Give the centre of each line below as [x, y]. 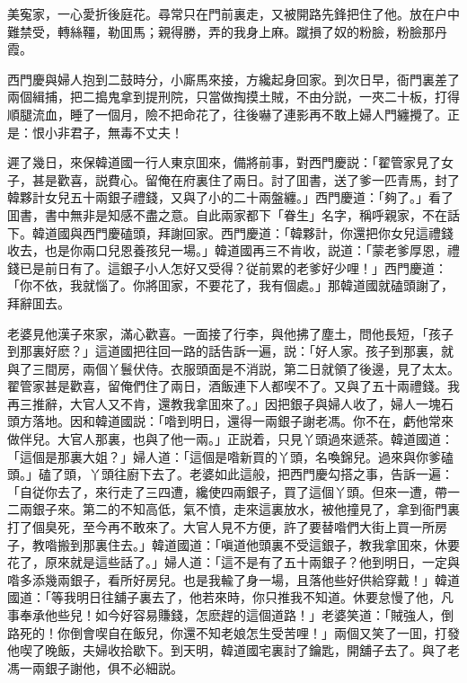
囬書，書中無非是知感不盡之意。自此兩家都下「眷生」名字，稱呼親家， [215, 214]
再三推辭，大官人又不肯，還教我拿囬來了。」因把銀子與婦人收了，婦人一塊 [224, 403]
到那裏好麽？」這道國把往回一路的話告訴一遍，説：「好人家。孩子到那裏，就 [230, 351]
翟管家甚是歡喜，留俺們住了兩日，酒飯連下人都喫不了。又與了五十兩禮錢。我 [233, 386]
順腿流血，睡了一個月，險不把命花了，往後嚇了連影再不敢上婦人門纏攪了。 [227, 114]
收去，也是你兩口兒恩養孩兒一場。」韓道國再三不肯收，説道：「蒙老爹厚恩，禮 [233, 250]
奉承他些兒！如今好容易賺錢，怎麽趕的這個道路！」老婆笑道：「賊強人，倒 [236, 615]
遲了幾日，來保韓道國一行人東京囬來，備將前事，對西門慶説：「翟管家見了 [224, 162]
